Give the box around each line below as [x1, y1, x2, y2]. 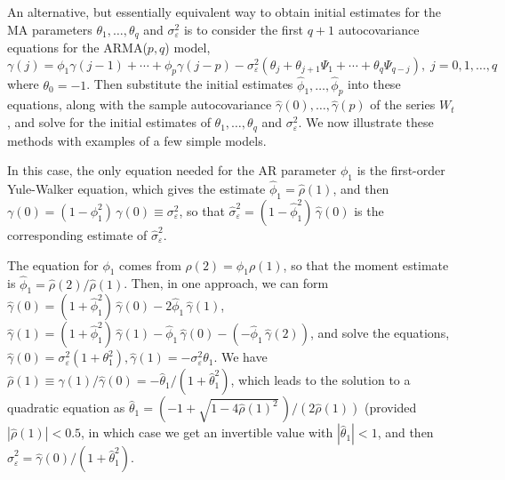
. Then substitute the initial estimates [86, 75, 293, 93]
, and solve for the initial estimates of [7, 113, 211, 132]
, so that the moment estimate [283, 255, 449, 274]
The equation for [7, 255, 99, 274]
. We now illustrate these [298, 113, 434, 132]
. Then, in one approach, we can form [124, 274, 329, 292]
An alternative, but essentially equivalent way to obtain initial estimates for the [7, 3, 442, 20]
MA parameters [7, 20, 92, 38]
